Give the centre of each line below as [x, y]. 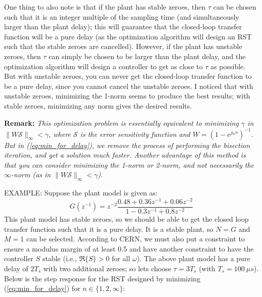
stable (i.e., [59, 258]
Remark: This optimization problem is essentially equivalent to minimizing [121, 122]
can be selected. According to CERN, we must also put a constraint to [135, 239]
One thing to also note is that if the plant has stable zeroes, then [105, 7]
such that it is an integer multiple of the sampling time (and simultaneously [122, 16]
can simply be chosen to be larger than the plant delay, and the [147, 56]
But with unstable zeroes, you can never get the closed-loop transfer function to [128, 76]
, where [59, 134]
